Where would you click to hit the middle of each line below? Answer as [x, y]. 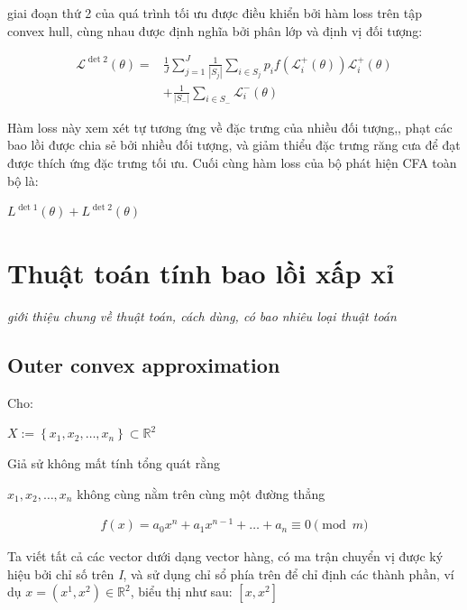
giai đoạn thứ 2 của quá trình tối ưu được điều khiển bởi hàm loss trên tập [215, 13]
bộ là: [23, 180]
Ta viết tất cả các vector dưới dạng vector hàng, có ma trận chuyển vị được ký [225, 556]
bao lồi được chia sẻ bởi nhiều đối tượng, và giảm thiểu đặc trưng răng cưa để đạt [234, 145]
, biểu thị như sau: [181, 592]
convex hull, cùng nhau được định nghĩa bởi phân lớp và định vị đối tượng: [215, 30]
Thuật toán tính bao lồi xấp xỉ [201, 273]
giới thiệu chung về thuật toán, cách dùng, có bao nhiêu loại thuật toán [202, 315]
